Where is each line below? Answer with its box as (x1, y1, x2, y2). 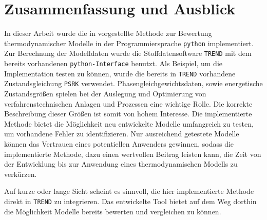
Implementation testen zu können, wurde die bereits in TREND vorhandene (4, 68, 236, 78)
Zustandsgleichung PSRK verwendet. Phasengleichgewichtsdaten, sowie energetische (4, 78, 263, 89)
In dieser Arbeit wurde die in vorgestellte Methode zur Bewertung (4, 28, 212, 38)
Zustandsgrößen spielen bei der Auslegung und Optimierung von (4, 88, 206, 98)
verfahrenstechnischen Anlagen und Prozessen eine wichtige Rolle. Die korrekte (4, 98, 253, 109)
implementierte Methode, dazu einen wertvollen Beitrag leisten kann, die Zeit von (4, 148, 261, 159)
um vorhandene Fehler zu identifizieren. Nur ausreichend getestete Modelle (4, 128, 239, 139)
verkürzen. (4, 168, 37, 179)
